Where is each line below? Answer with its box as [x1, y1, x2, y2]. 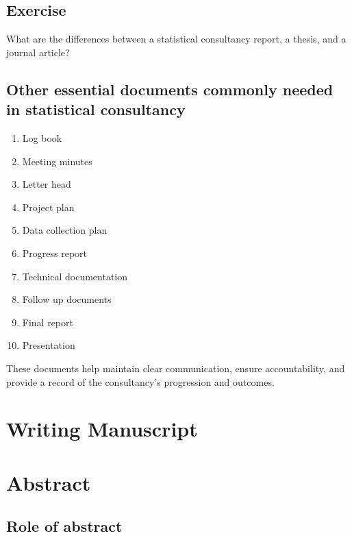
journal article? [6, 45, 70, 59]
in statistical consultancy [6, 99, 186, 120]
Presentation [22, 338, 75, 352]
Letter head [22, 177, 71, 191]
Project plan [22, 199, 75, 214]
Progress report [22, 245, 88, 260]
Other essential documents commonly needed [6, 78, 334, 99]
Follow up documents [22, 292, 112, 306]
